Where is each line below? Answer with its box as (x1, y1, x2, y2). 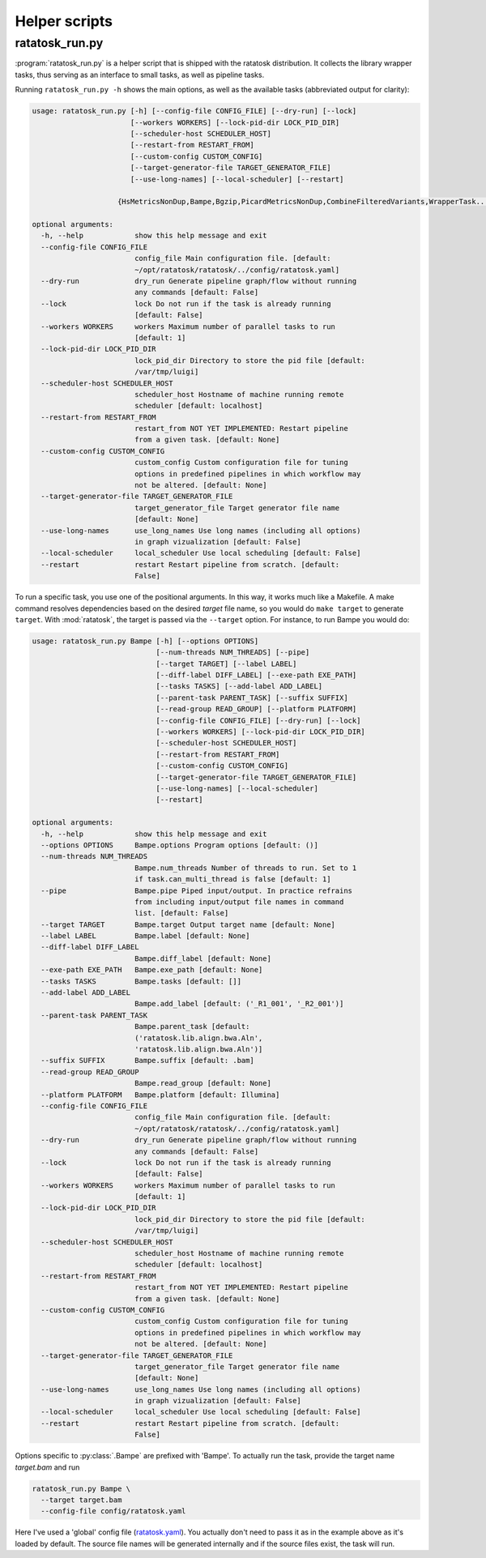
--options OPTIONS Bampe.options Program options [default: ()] (40, 840, 319, 850)
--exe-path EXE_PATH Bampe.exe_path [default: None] (40, 965, 263, 975)
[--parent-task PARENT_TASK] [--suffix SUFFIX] (156, 693, 348, 702)
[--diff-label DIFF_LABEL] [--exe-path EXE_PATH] (156, 671, 357, 680)
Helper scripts (15, 12, 113, 30)
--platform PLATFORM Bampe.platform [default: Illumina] (40, 1090, 280, 1099)
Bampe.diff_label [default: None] (134, 954, 271, 963)
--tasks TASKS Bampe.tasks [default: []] (40, 976, 242, 986)
